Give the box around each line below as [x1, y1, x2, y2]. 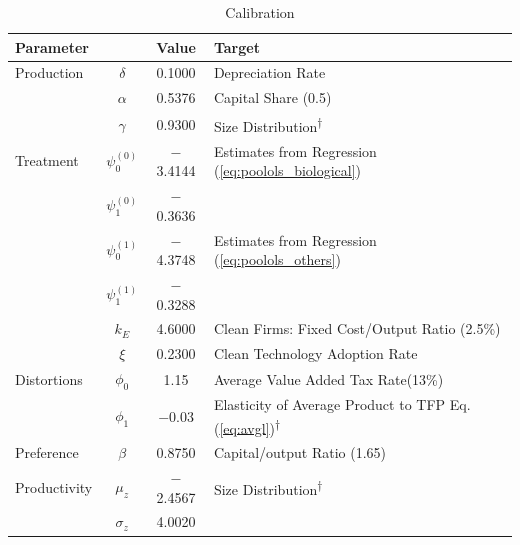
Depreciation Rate [213, 62, 326, 83]
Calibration [225, 2, 295, 22]
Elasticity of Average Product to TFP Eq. [213, 394, 471, 415]
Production [15, 62, 84, 83]
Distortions [15, 368, 83, 389]
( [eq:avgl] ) [213, 417, 276, 438]
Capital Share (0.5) [213, 87, 332, 108]
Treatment [15, 150, 79, 171]
